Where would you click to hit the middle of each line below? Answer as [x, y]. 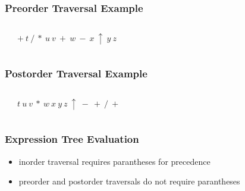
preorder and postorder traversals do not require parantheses [129, 181]
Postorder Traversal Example [76, 73]
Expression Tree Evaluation [72, 139]
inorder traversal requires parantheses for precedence [114, 161]
